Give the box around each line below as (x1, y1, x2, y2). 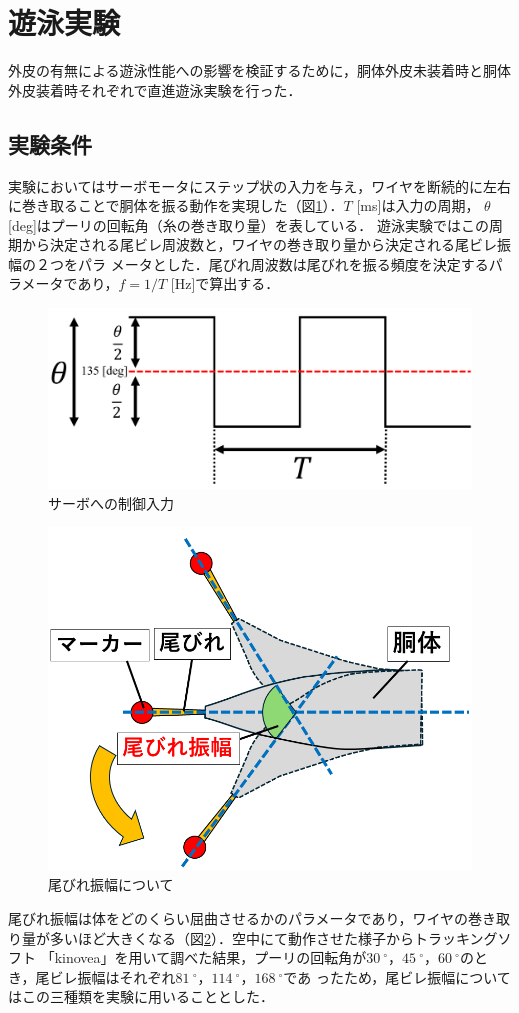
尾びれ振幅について (48, 874, 174, 895)
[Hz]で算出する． (170, 273, 280, 294)
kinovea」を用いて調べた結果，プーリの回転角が (54, 947, 367, 968)
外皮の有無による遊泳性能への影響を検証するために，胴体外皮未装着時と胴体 (8, 60, 511, 81)
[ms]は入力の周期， (356, 195, 480, 216)
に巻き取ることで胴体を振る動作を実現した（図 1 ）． (8, 195, 344, 216)
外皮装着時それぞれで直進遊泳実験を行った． (8, 79, 302, 100)
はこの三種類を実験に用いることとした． (8, 986, 274, 1007)
